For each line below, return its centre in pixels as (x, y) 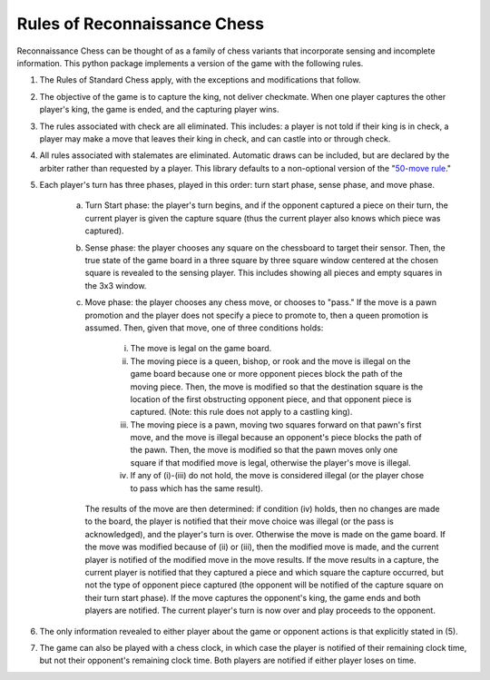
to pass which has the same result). (196, 488)
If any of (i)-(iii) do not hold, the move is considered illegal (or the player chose (277, 476)
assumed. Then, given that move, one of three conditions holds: (204, 328)
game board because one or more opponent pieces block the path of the (266, 374)
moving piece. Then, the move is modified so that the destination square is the (277, 387)
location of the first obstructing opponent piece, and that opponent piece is (271, 399)
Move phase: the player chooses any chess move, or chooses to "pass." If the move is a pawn (261, 302)
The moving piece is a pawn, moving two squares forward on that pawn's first (276, 424)
